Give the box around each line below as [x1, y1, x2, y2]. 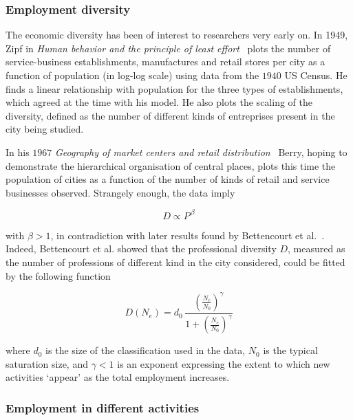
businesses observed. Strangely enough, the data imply [6, 185, 235, 199]
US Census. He [284, 68, 347, 82]
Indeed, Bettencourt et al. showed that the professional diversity [6, 241, 277, 256]
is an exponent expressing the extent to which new [117, 356, 330, 371]
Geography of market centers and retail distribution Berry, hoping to [55, 144, 347, 159]
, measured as [288, 241, 345, 256]
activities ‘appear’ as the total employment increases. [6, 370, 230, 384]
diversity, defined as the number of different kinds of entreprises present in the [6, 108, 335, 122]
